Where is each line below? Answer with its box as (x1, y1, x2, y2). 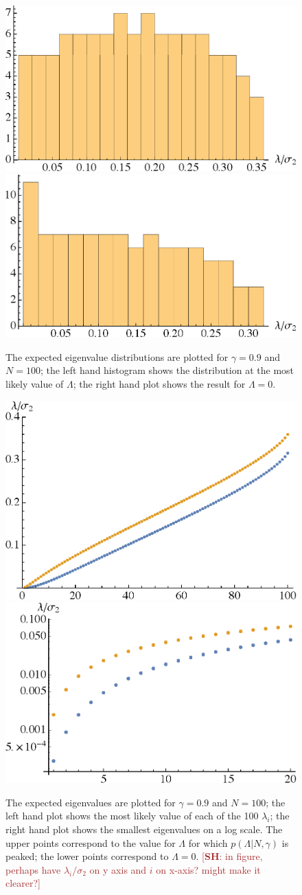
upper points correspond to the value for (5, 835, 176, 850)
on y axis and (89, 862, 147, 876)
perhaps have (5, 862, 61, 876)
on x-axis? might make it (156, 862, 261, 876)
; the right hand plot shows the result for (73, 376, 246, 390)
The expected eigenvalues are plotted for (5, 795, 176, 809)
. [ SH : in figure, (196, 849, 263, 863)
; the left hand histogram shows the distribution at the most (40, 363, 294, 377)
